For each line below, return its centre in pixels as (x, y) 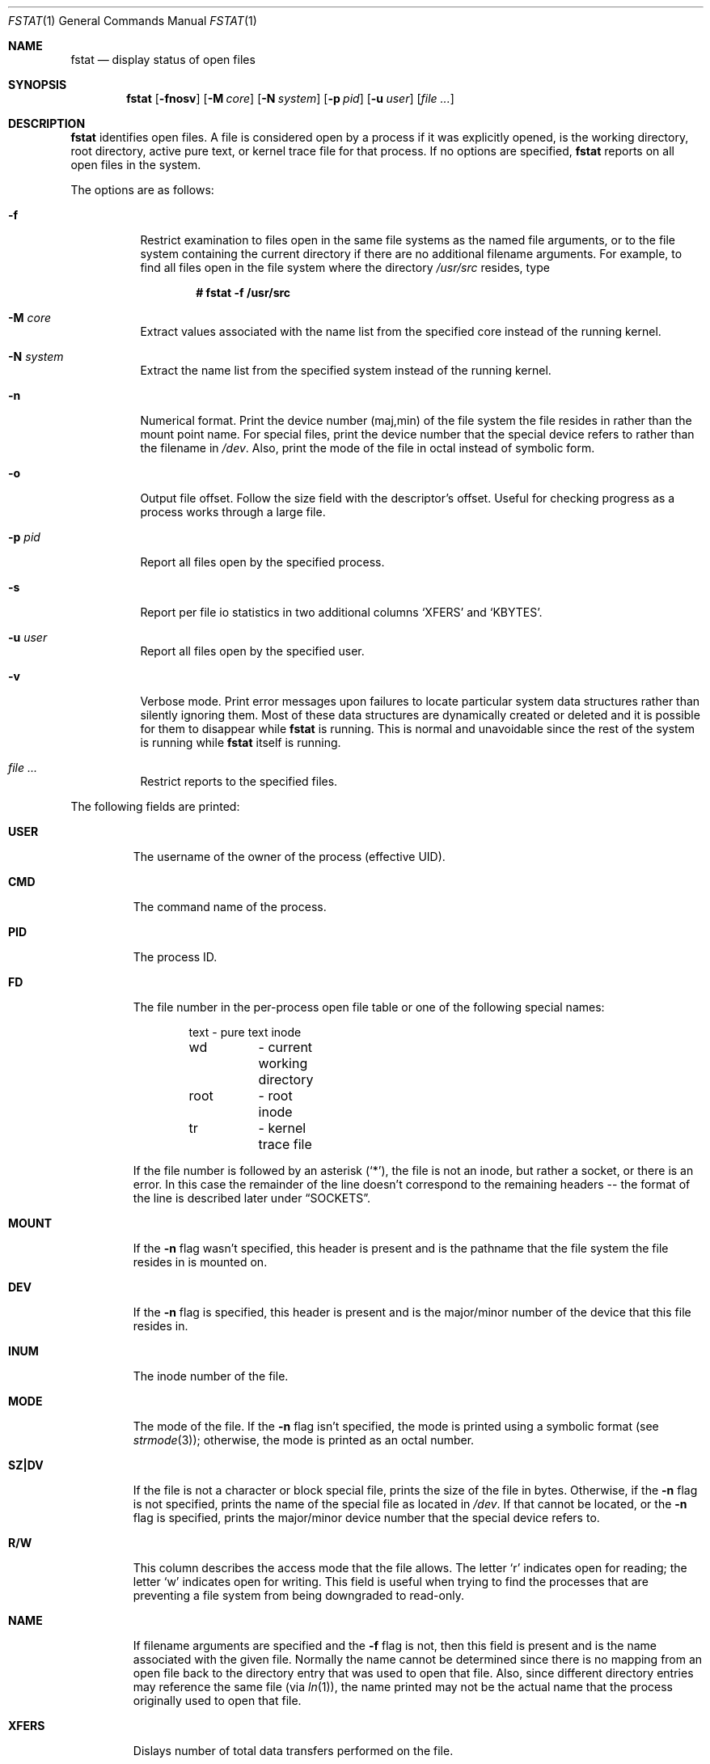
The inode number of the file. (211, 1376)
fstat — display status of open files (163, 59)
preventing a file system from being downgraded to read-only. (298, 1595)
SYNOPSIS (38, 85)
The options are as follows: (142, 190)
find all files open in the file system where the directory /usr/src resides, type (345, 267)
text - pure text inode (245, 1032)
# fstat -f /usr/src (243, 293)
